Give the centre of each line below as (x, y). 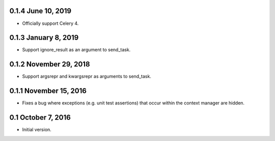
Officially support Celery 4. (50, 23)
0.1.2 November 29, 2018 (50, 64)
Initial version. (37, 130)
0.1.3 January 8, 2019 (44, 38)
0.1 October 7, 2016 (40, 117)
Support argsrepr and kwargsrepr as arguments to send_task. (87, 77)
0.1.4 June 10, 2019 (40, 11)
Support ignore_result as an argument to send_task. (76, 50)
